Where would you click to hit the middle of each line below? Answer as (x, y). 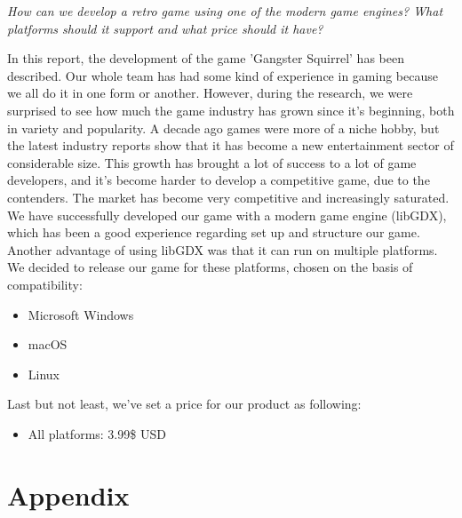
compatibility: (45, 284)
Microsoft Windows (81, 314)
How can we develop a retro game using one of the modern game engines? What (225, 11)
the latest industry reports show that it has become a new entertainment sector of (231, 145)
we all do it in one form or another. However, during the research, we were (210, 93)
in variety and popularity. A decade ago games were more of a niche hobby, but (223, 128)
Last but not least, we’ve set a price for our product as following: (184, 404)
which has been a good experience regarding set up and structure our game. (214, 232)
